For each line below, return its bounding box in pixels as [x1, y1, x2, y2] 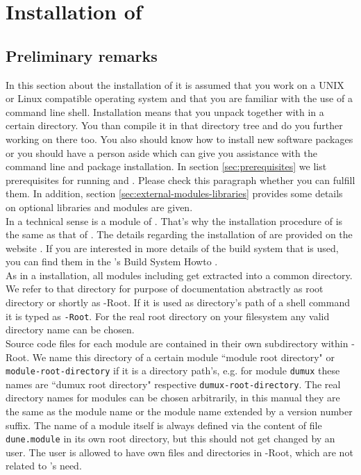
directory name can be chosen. [6, 322, 135, 337]
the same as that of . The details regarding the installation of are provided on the [6, 227, 353, 242]
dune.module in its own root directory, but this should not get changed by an [6, 431, 335, 446]
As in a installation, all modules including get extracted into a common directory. [6, 267, 353, 282]
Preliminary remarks [6, 44, 158, 66]
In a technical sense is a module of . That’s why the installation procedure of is [6, 213, 343, 228]
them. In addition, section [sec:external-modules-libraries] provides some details [6, 186, 343, 201]
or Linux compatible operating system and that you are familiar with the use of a [6, 91, 353, 106]
